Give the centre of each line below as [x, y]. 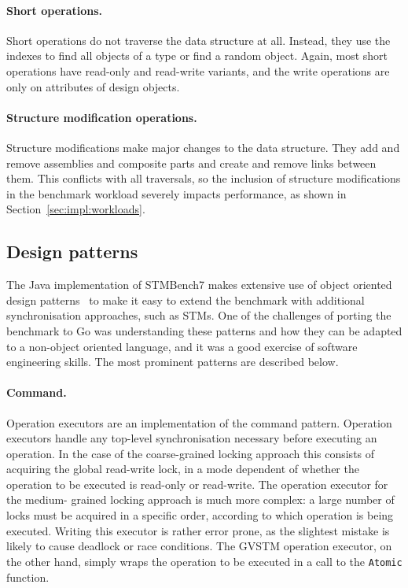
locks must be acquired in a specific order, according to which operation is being [200, 515]
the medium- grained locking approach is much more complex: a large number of [200, 499]
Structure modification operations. [102, 117]
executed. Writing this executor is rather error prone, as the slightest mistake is [198, 530]
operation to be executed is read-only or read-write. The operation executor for [197, 484]
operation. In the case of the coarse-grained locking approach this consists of [191, 453]
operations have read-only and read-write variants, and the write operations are [198, 70]
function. [28, 577]
